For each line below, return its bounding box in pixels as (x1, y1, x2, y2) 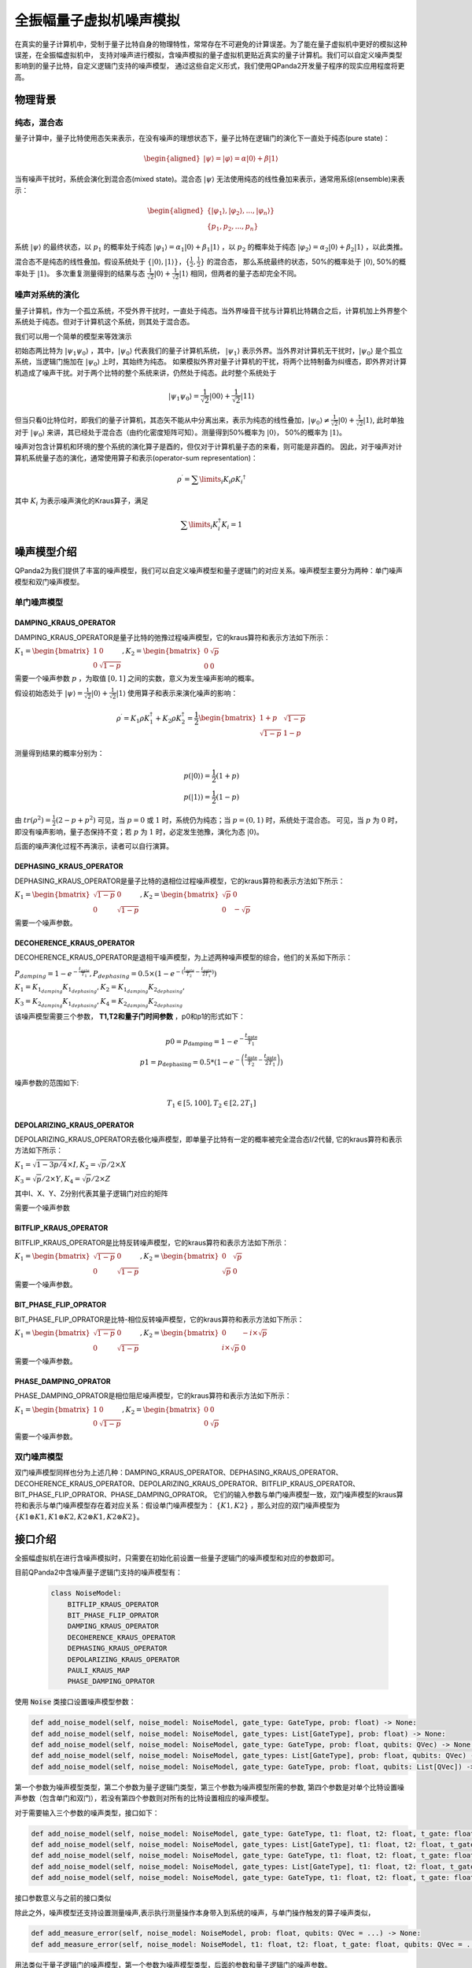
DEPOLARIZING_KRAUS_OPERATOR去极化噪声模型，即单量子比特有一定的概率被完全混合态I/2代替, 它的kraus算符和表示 (14, 1134, 403, 1144)
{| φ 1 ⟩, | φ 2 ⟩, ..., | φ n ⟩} (206, 206, 275, 216)
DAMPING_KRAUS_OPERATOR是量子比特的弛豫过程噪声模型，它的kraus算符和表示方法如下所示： (14, 632, 330, 642)
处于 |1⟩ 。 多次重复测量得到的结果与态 (20, 268, 146, 279)
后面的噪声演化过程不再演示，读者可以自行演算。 (14, 842, 173, 851)
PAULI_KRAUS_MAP (67, 1666, 130, 1674)
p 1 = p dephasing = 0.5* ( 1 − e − (139, 1056, 240, 1068)
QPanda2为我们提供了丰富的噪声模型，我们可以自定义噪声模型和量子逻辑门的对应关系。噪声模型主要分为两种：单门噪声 (14, 566, 403, 575)
